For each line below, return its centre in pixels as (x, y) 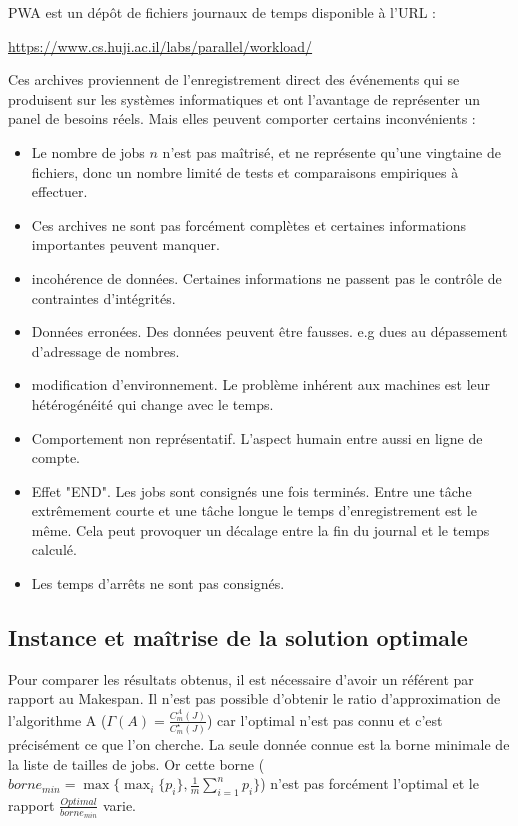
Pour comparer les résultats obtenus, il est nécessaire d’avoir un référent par (241, 678)
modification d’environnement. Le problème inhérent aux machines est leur (261, 384)
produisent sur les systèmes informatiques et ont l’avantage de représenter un (244, 98)
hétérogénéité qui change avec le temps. (152, 403)
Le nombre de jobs (88, 151)
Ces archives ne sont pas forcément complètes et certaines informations (249, 224)
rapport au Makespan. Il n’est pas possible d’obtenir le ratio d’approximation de (254, 698)
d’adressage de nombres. (105, 350)
